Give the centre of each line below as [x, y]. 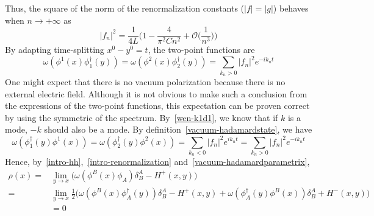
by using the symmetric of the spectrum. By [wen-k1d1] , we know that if [142, 117]
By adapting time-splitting [55, 50]
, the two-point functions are [201, 50]
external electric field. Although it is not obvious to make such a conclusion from [156, 93]
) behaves [291, 8]
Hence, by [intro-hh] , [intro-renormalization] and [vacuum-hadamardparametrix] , [157, 162]
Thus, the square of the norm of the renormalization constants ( [125, 8]
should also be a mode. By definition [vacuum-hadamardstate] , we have [178, 129]
